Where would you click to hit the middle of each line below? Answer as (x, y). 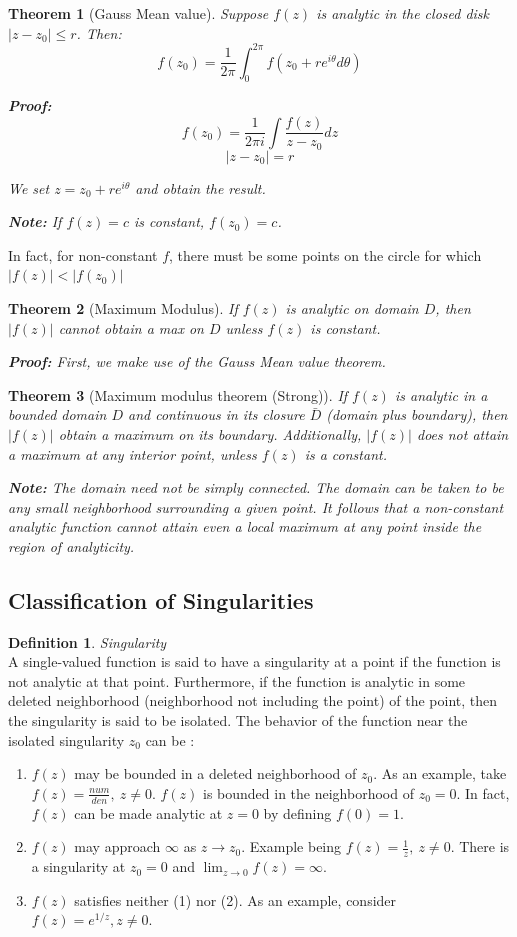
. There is (480, 846)
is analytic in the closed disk (403, 13)
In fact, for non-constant (83, 254)
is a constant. (345, 453)
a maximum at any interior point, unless (132, 453)
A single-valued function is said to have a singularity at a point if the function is (254, 661)
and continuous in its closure (216, 414)
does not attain (462, 433)
